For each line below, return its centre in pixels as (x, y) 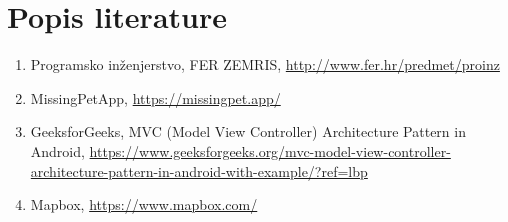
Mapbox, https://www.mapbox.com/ (144, 204)
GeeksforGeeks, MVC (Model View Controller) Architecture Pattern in (248, 131)
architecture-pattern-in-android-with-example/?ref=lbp (199, 170)
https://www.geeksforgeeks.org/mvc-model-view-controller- (270, 150)
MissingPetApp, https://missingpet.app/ (155, 97)
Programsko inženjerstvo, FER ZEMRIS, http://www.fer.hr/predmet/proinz (265, 64)
